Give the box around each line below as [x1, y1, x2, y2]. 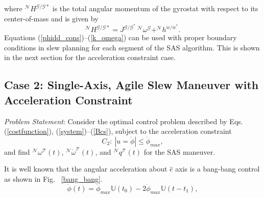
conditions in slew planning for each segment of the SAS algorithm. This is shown [4, 42, 260, 52]
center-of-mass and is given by [4, 13, 99, 23]
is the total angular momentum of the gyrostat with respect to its [52, 3, 258, 13]
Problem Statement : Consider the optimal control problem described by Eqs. [4, 116, 243, 126]
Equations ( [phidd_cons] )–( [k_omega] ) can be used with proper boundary [4, 32, 237, 43]
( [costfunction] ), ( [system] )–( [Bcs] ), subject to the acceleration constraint [4, 126, 232, 136]
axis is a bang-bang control [175, 163, 260, 174]
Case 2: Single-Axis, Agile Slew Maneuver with [4, 77, 259, 93]
